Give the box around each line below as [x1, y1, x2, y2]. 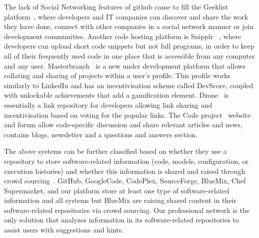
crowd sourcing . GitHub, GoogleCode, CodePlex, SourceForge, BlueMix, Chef [4, 175, 246, 186]
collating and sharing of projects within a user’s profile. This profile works [4, 70, 231, 81]
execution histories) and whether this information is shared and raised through [4, 165, 245, 176]
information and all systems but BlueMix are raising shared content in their [4, 195, 236, 205]
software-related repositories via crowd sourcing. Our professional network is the [4, 204, 249, 215]
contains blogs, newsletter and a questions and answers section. [4, 129, 197, 139]
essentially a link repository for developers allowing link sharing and [4, 99, 212, 110]
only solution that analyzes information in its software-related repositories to [4, 214, 239, 225]
